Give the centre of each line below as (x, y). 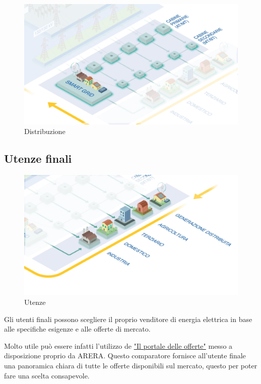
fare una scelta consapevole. (47, 375)
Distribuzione (45, 131)
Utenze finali (38, 158)
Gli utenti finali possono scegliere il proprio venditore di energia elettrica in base (128, 319)
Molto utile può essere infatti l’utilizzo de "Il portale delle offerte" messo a (118, 345)
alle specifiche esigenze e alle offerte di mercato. (77, 329)
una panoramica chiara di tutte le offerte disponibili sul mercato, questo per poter (131, 365)
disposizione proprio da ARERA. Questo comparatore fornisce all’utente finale (125, 356)
